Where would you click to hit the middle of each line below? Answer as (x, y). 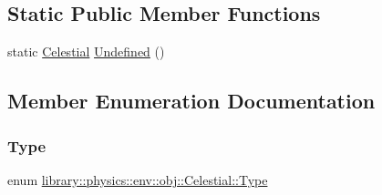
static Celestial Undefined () (86, 51)
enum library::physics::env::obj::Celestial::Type (138, 179)
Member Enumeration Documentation (191, 101)
